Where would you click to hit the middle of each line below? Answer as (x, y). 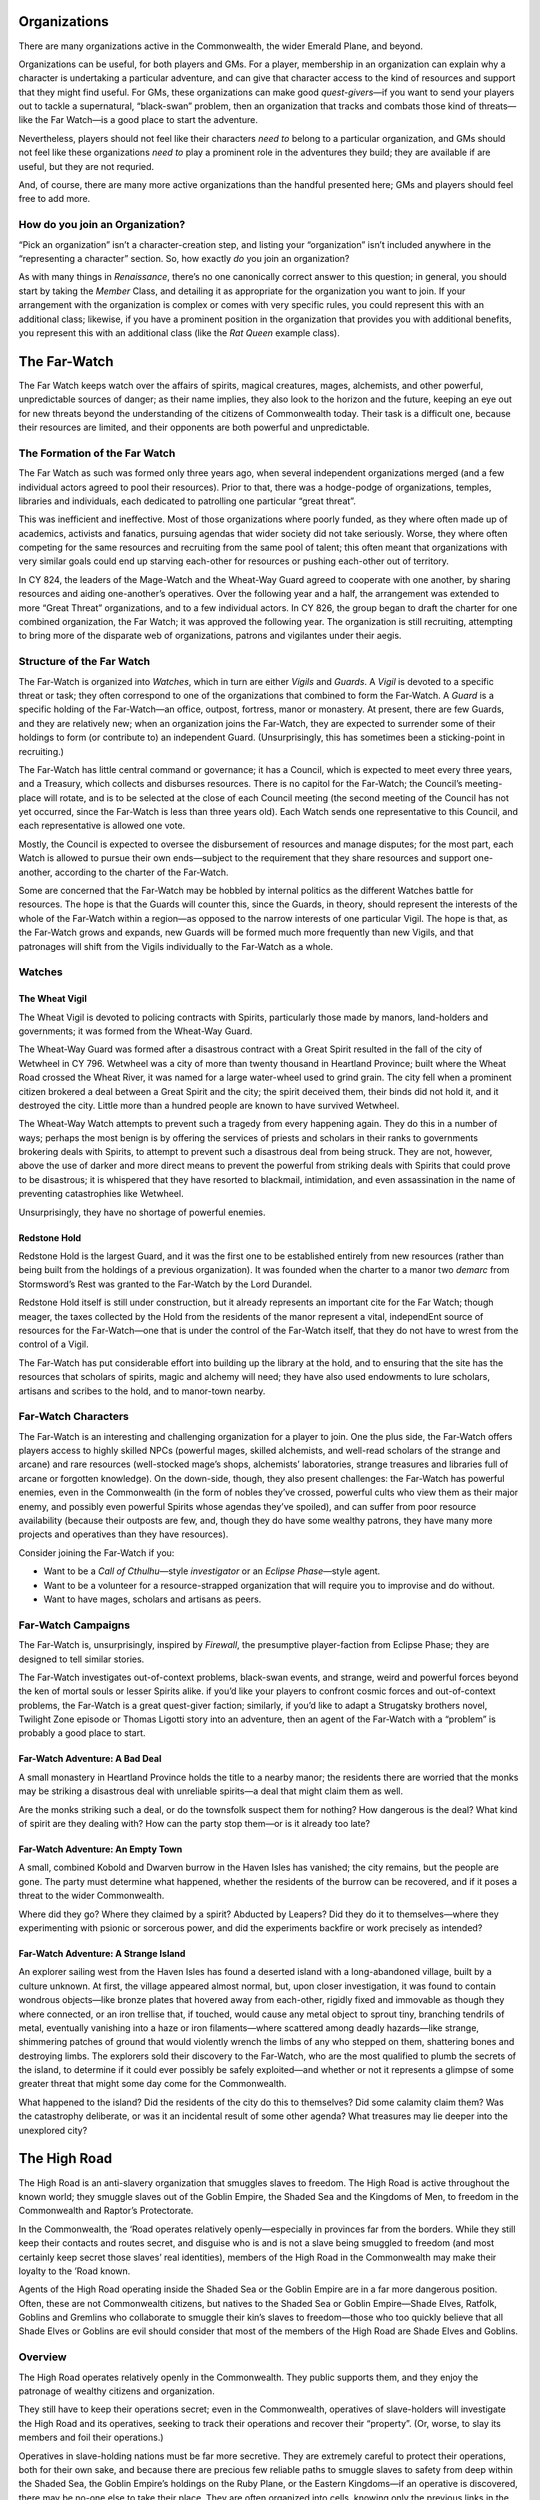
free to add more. (54, 199)
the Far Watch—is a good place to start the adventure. (147, 120)
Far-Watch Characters (73, 1417)
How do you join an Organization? (102, 225)
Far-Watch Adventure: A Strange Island (102, 1953)
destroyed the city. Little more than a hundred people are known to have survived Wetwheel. (209, 1105)
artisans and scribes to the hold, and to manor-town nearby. (142, 1391)
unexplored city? (53, 2130)
